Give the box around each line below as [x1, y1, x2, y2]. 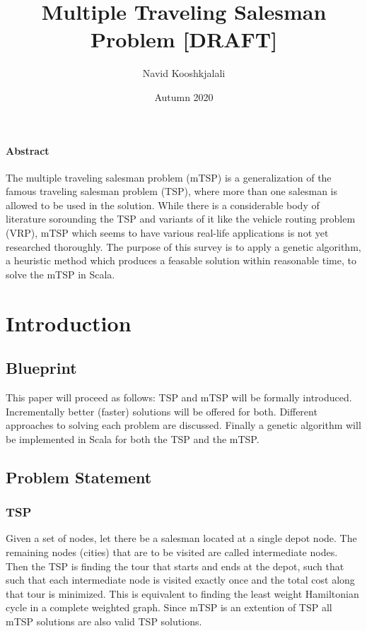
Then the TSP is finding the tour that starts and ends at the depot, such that [6, 558, 344, 573]
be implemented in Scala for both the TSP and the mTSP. [6, 431, 260, 446]
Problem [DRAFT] [90, 25, 278, 54]
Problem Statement [6, 466, 152, 488]
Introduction [6, 308, 132, 337]
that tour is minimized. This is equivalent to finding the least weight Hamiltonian [6, 586, 359, 601]
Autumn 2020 [154, 89, 214, 104]
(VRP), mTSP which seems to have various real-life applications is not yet [6, 225, 329, 240]
